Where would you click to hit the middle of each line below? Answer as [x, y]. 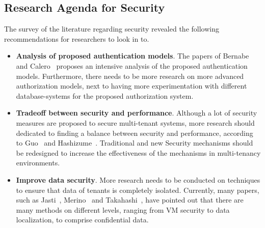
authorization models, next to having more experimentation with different [131, 86]
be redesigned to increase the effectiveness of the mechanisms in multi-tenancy [138, 152]
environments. [38, 163]
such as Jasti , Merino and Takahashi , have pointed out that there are [130, 200]
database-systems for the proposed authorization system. [105, 95]
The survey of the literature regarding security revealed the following [112, 29]
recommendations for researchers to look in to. [77, 38]
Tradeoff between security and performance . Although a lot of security [137, 113]
